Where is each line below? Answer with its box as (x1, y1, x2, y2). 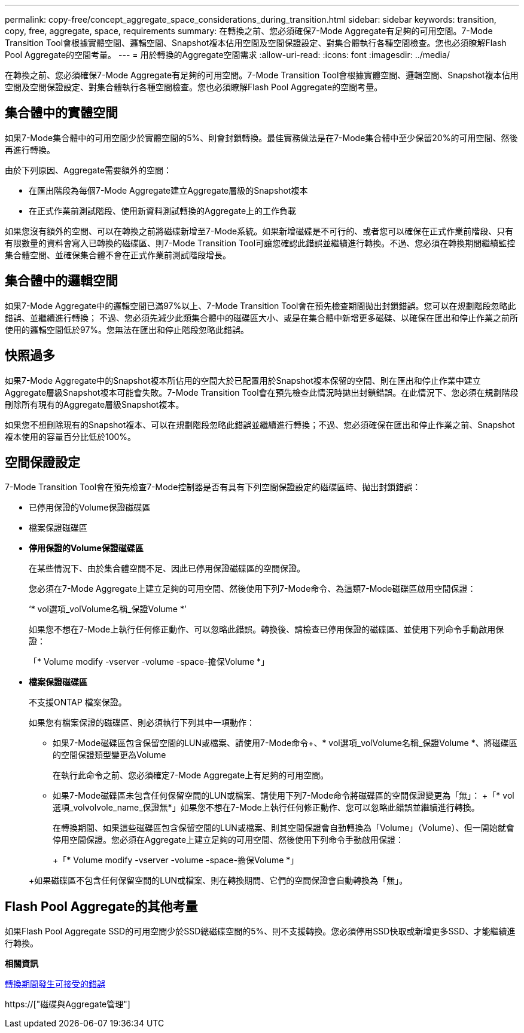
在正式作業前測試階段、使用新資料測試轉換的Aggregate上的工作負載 (29, 205, 297, 216)
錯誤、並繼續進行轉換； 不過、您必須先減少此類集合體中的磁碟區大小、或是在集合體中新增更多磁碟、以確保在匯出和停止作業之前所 (5, 312, 518, 323)
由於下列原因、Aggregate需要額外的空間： (5, 164, 172, 175)
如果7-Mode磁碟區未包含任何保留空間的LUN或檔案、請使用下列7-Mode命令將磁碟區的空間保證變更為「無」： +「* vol (53, 790, 514, 801)
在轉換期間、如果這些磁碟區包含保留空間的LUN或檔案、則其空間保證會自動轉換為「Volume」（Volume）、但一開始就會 (53, 823, 514, 833)
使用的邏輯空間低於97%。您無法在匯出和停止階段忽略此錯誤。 (5, 324, 249, 335)
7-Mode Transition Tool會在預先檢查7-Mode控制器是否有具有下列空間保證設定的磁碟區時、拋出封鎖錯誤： (5, 482, 421, 493)
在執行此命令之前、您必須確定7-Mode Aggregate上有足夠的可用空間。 (53, 770, 329, 781)
